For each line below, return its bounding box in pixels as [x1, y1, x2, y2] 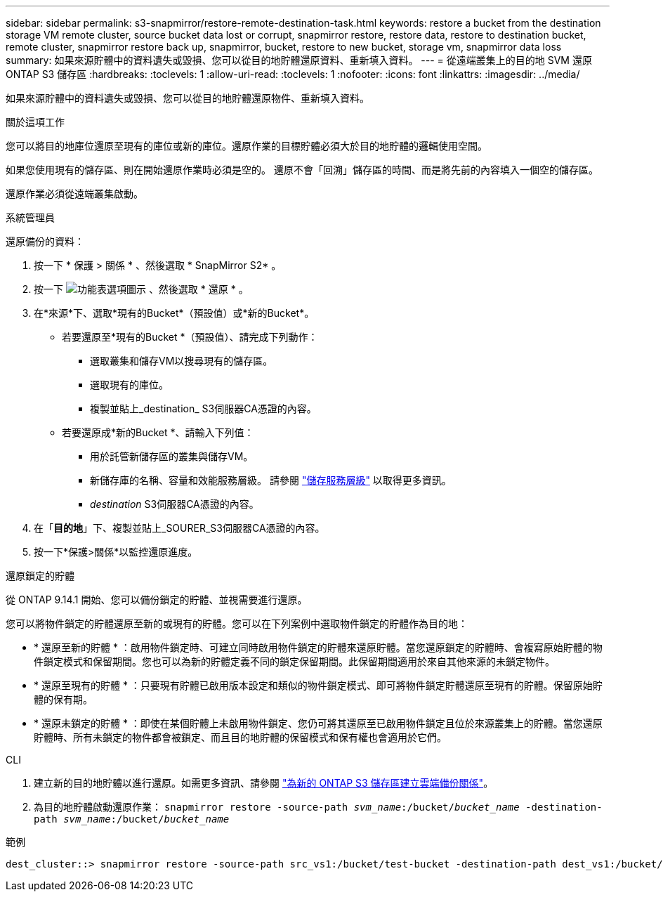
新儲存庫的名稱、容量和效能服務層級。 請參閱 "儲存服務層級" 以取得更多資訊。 [90, 474, 452, 486]
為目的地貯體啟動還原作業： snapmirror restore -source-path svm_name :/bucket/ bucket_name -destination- [34, 801, 603, 813]
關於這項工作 [6, 116, 65, 128]
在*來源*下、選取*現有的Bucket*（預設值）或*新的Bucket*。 [34, 307, 315, 319]
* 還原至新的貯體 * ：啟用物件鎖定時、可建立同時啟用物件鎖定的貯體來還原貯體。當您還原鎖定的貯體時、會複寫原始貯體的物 [34, 641, 603, 653]
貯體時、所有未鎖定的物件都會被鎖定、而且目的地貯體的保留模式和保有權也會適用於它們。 [34, 731, 447, 743]
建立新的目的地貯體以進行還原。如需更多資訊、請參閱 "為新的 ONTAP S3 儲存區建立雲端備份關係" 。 [34, 777, 494, 789]
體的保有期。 [34, 693, 93, 705]
